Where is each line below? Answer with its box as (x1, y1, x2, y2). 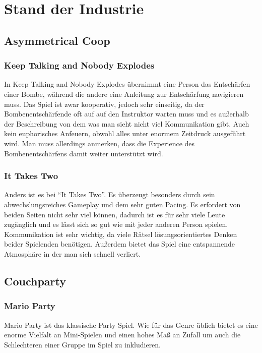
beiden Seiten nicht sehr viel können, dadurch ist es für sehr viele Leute (4, 209, 225, 219)
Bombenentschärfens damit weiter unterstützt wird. (4, 148, 163, 158)
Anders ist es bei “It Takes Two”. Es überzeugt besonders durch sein (4, 189, 215, 200)
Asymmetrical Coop (4, 32, 110, 48)
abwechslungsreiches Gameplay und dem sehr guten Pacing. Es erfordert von (4, 199, 241, 209)
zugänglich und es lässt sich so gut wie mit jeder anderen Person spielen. (4, 219, 228, 229)
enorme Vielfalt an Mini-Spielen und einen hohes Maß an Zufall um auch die (4, 329, 241, 340)
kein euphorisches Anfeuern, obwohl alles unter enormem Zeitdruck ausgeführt (4, 128, 246, 139)
